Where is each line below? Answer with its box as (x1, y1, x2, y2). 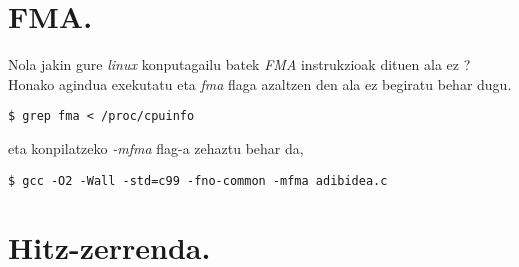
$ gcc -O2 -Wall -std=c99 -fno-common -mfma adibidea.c (8, 173, 388, 188)
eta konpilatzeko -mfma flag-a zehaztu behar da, (8, 137, 304, 158)
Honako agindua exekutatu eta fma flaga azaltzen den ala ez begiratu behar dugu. (8, 73, 512, 94)
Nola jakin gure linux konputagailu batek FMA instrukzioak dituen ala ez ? (8, 54, 471, 75)
